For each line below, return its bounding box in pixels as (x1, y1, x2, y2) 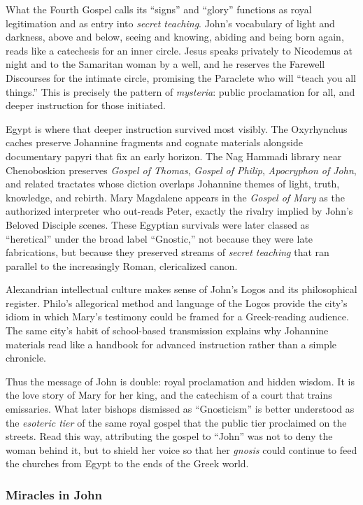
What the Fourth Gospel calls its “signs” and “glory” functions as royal (6, 2, 312, 16)
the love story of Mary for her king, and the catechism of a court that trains (6, 387, 332, 402)
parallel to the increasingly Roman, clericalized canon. (6, 258, 238, 273)
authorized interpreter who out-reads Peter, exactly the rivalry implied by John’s (6, 204, 353, 218)
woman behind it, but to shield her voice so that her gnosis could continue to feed (6, 442, 357, 457)
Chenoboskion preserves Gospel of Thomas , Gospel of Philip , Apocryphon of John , (6, 162, 357, 177)
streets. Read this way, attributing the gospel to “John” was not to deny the (6, 429, 333, 443)
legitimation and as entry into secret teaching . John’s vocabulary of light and (6, 15, 335, 30)
